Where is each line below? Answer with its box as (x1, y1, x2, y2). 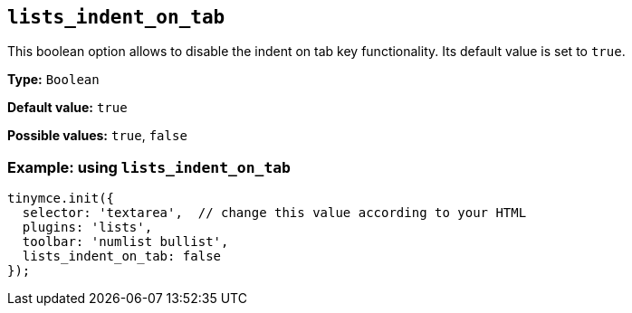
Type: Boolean (7, 71, 100, 88)
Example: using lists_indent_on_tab (7, 157, 291, 176)
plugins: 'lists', (22, 220, 153, 235)
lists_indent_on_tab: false (22, 249, 222, 264)
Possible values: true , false (7, 128, 187, 144)
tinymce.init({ (7, 191, 115, 206)
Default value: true (7, 100, 128, 116)
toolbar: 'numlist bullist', (22, 234, 229, 250)
